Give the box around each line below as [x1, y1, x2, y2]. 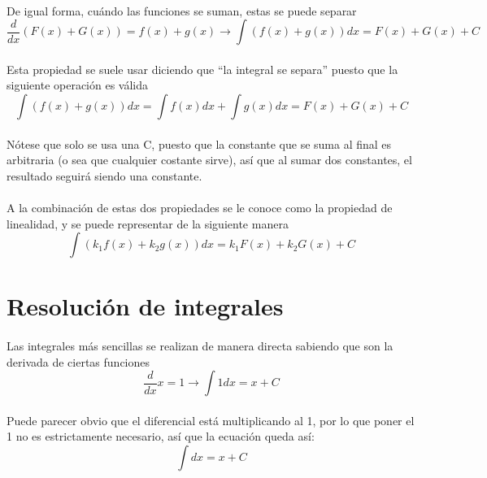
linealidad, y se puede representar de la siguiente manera [7, 215, 289, 232]
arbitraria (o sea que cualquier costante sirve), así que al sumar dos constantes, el [7, 151, 412, 168]
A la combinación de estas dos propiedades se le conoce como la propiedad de [7, 198, 393, 215]
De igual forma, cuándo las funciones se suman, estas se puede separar [7, 2, 357, 19]
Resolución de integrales [7, 289, 284, 323]
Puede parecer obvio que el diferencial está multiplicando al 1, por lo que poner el [7, 411, 415, 428]
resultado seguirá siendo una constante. [7, 167, 202, 184]
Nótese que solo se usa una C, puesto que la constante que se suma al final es [7, 135, 392, 152]
